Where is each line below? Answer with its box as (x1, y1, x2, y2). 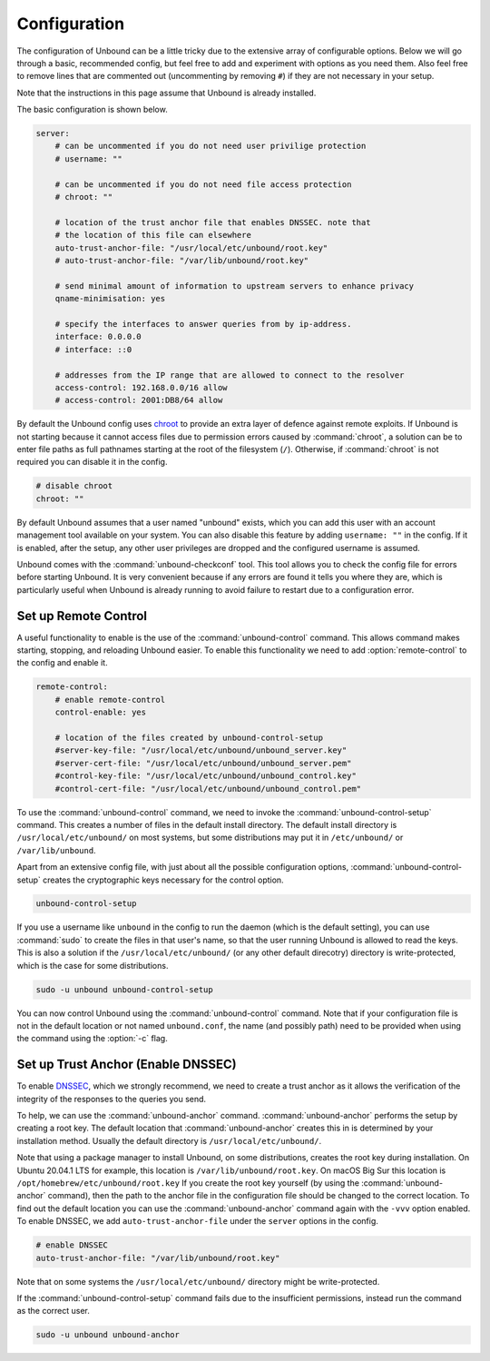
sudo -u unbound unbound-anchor (35, 1330, 181, 1340)
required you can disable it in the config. (16, 457, 168, 468)
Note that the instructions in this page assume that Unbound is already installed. (16, 87, 317, 98)
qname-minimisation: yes (54, 293, 166, 304)
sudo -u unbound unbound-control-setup (35, 984, 213, 994)
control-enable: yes (54, 707, 147, 717)
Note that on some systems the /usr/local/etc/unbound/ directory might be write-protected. (16, 1276, 380, 1287)
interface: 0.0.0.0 (54, 331, 142, 342)
